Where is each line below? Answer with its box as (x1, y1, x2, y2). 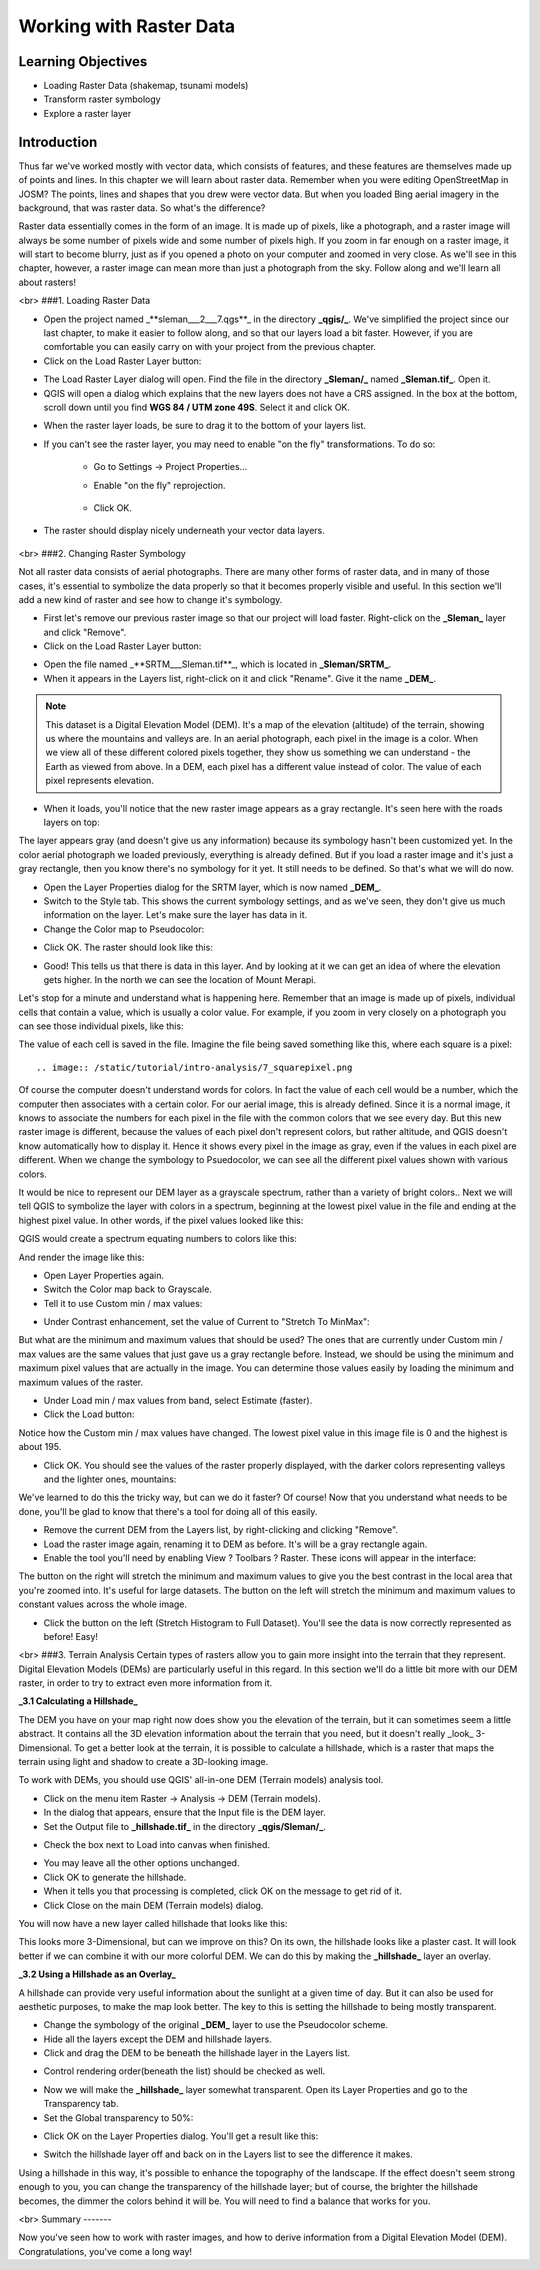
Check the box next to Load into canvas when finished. (43, 1838, 270, 1850)
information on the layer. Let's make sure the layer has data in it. (43, 909, 308, 921)
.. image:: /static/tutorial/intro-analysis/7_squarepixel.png (36, 1061, 353, 1073)
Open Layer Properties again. (43, 1269, 165, 1281)
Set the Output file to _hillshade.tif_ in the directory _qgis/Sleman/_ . (43, 1820, 327, 1832)
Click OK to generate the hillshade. (43, 1871, 187, 1883)
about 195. (18, 1441, 62, 1453)
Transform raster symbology (43, 93, 161, 105)
